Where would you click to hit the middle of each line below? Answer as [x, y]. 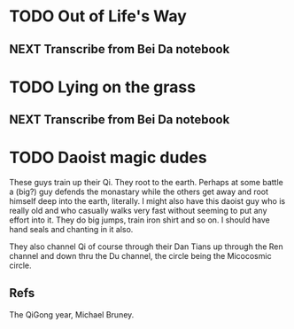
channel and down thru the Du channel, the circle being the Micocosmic [140, 256]
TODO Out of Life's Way [98, 16]
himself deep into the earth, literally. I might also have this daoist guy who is [147, 201]
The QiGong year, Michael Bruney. [72, 314]
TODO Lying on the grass [103, 87]
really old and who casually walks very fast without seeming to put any [138, 211]
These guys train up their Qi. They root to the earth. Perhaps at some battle [146, 183]
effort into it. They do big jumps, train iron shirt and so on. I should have [139, 220]
